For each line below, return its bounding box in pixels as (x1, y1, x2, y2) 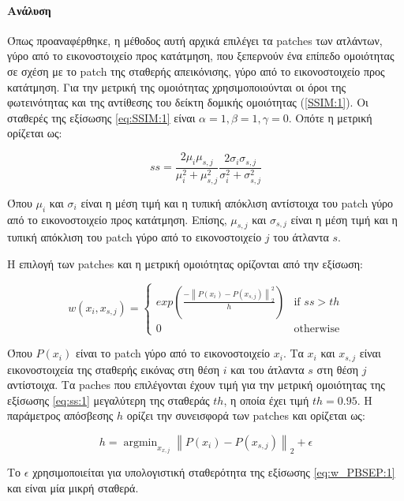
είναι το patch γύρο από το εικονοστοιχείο (75, 345, 271, 361)
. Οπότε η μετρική (288, 109, 372, 125)
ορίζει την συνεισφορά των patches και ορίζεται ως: (126, 407, 365, 424)
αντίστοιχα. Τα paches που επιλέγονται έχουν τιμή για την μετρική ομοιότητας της (7, 376, 385, 393)
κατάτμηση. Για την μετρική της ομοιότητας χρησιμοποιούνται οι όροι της (7, 78, 346, 95)
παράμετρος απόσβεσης (7, 407, 114, 424)
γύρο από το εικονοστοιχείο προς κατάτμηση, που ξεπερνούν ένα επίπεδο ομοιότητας (7, 47, 395, 64)
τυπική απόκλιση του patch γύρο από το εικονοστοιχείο (7, 229, 262, 245)
